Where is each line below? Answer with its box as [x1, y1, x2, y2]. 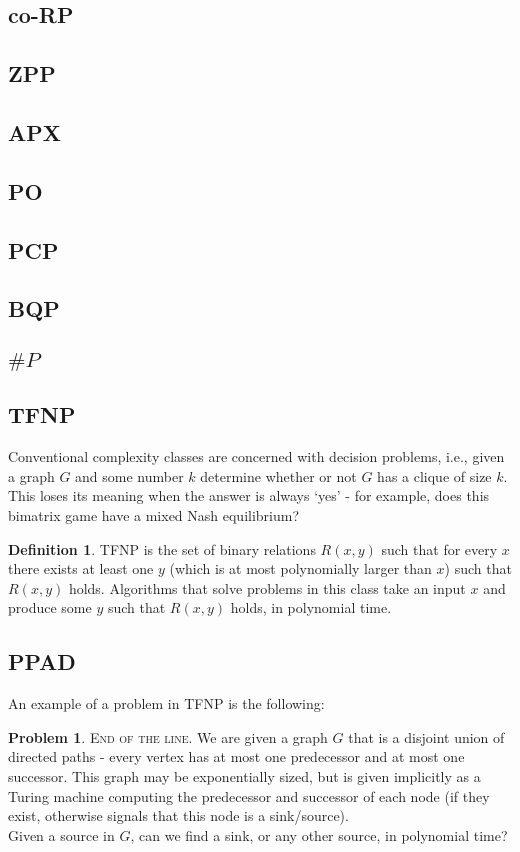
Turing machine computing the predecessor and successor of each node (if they [8, 785, 490, 806]
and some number [75, 465, 184, 486]
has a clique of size [377, 465, 492, 486]
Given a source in [8, 824, 115, 845]
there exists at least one [8, 558, 154, 579]
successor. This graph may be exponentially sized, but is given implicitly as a [8, 766, 481, 787]
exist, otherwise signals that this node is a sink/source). [8, 805, 349, 826]
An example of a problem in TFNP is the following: [8, 693, 325, 714]
